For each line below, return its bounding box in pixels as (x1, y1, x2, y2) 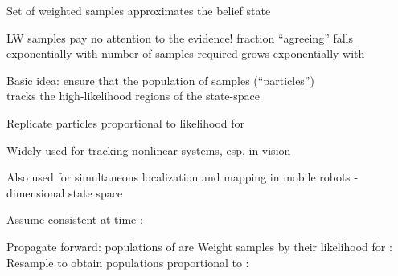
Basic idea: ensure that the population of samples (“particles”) (6, 71, 314, 88)
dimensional (6, 184, 65, 201)
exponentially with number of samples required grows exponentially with (6, 45, 365, 62)
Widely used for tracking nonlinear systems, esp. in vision (6, 141, 291, 158)
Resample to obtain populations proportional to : (6, 254, 249, 270)
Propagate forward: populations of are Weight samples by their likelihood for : (6, 237, 392, 254)
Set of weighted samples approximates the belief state (6, 2, 271, 18)
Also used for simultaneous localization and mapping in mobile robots (6, 168, 351, 185)
